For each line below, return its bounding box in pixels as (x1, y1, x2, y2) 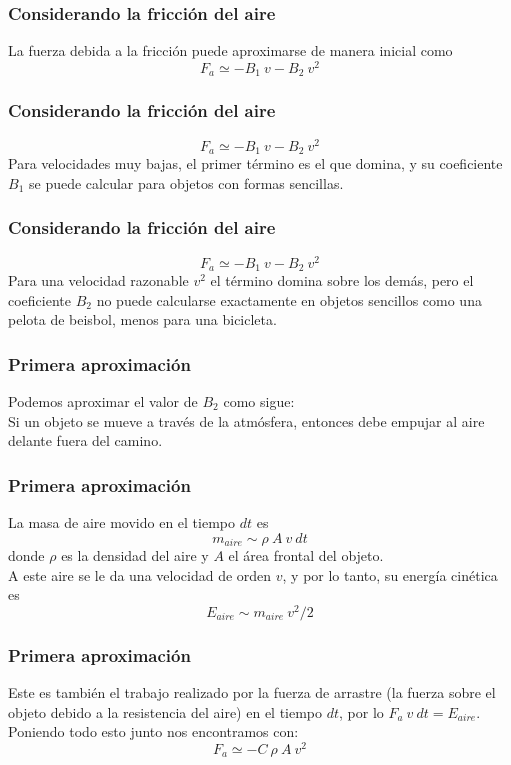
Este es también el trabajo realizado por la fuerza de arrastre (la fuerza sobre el (8, 682, 496, 703)
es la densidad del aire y (61, 545, 209, 566)
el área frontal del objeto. (228, 545, 384, 566)
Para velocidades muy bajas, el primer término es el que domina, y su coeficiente (8, 153, 503, 174)
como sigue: (223, 391, 295, 412)
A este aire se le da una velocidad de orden (8, 564, 272, 585)
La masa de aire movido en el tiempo (8, 512, 235, 533)
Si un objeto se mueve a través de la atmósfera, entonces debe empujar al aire (8, 410, 485, 431)
